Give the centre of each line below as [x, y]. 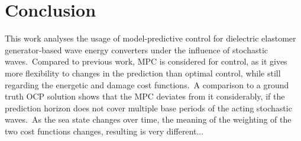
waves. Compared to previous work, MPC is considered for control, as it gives [146, 61]
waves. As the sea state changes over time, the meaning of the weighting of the [148, 119]
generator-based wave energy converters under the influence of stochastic [137, 49]
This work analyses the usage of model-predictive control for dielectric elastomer [150, 38]
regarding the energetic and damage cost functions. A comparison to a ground [147, 84]
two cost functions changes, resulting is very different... [104, 131]
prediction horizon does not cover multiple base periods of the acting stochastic [148, 108]
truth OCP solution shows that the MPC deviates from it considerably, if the [145, 96]
